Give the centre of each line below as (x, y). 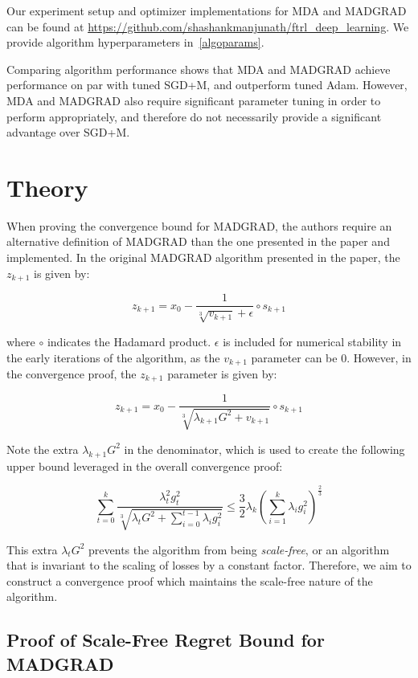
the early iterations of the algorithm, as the (113, 357)
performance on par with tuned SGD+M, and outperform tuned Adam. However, (207, 85)
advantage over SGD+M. (68, 132)
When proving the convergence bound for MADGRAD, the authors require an (199, 225)
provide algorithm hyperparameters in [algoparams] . (135, 42)
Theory (47, 187)
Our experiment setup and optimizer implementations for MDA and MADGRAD (207, 10)
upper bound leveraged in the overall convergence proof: (145, 466)
